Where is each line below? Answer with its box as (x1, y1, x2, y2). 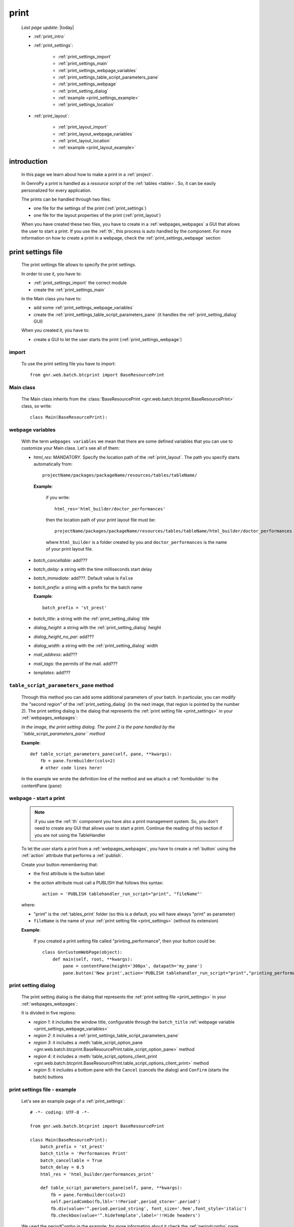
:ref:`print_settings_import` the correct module (33, 280, 127, 286)
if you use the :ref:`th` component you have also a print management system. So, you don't (34, 818, 218, 824)
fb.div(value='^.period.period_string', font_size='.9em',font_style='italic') (50, 1205, 247, 1211)
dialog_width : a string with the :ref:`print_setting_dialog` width (33, 643, 158, 649)
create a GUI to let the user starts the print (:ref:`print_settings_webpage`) (33, 336, 182, 342)
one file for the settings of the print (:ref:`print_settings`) (33, 205, 147, 211)
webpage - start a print (9, 795, 65, 802)
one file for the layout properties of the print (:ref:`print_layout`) (33, 212, 161, 218)
